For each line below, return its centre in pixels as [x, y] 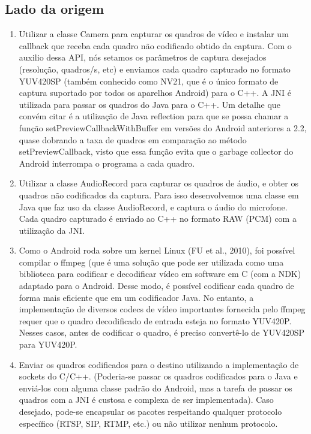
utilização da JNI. [52, 230]
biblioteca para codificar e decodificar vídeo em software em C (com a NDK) [160, 274]
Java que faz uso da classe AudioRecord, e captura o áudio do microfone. [153, 207]
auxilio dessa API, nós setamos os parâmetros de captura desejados [143, 57]
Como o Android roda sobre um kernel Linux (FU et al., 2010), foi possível [157, 250]
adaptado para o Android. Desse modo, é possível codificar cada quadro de [156, 286]
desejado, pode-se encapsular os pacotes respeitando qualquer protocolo [150, 412]
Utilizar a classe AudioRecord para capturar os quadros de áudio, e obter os [159, 183]
